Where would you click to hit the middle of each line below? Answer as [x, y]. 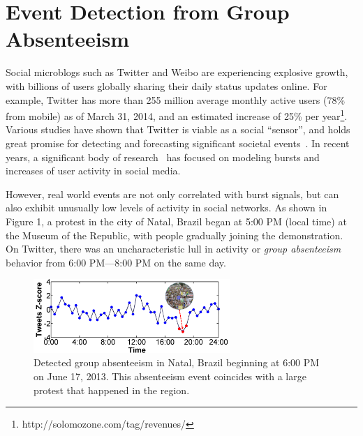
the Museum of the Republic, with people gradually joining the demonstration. [175, 235]
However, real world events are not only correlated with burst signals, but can [172, 194]
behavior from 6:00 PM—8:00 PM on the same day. [116, 262]
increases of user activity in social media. [93, 171]
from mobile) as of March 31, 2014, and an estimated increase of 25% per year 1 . [177, 115]
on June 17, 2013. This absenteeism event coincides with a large [170, 376]
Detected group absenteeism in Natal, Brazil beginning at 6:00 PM [177, 362]
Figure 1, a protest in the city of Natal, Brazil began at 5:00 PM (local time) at [176, 221]
